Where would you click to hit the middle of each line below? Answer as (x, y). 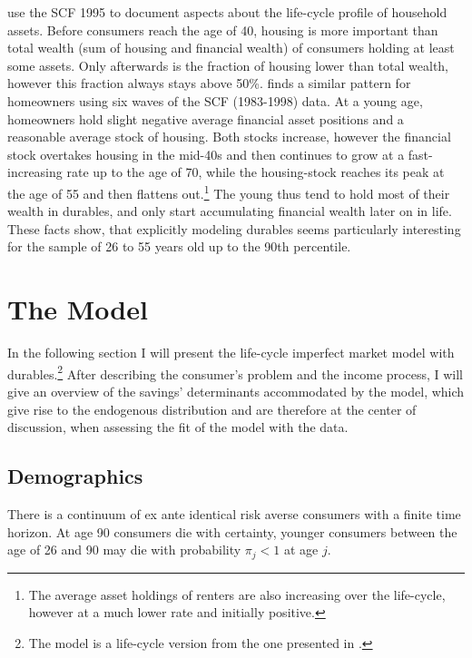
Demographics (75, 476)
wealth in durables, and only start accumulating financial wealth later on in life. (230, 211)
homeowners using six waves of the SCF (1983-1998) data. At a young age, (215, 100)
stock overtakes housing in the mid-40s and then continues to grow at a (206, 154)
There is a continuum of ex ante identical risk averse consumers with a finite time (234, 513)
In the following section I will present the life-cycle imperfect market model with (231, 353)
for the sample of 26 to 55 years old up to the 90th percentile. (179, 246)
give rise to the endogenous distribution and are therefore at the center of (212, 409)
